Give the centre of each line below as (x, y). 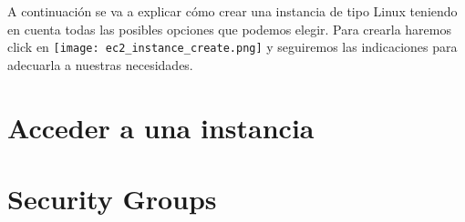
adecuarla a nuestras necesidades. (100, 64)
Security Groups (112, 198)
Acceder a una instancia (161, 127)
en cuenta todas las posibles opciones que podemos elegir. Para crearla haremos (230, 29)
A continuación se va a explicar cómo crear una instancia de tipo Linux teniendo (232, 11)
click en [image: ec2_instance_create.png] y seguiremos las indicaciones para (232, 47)
